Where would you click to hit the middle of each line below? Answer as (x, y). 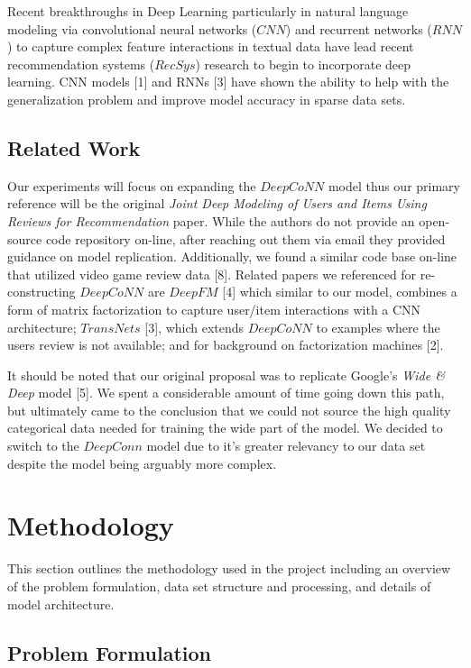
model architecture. (61, 604)
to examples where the (378, 327)
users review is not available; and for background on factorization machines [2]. (226, 345)
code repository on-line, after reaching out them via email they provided (245, 238)
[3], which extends (194, 327)
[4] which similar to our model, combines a (340, 292)
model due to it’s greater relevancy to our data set (286, 446)
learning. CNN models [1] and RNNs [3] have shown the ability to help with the (228, 82)
